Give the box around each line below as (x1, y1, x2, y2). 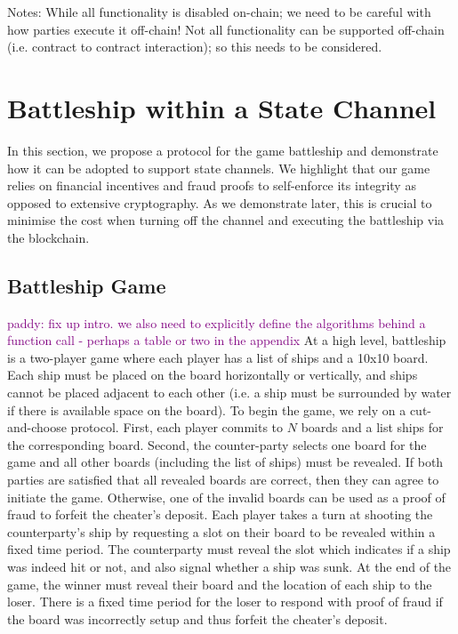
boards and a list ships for (301, 418, 444, 437)
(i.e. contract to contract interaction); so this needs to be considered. (7, 37, 382, 56)
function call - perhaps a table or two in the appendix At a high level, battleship (7, 331, 446, 349)
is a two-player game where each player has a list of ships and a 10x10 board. (7, 348, 429, 366)
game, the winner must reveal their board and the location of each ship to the (7, 574, 432, 593)
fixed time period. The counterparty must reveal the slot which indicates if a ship (7, 540, 451, 558)
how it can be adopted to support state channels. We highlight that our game (7, 158, 430, 177)
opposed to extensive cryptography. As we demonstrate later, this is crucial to (7, 193, 432, 212)
